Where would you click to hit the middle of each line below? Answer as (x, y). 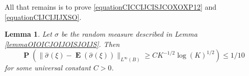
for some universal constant (48, 68)
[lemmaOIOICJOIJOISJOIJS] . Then (62, 44)
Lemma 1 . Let (28, 34)
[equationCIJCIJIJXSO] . (43, 17)
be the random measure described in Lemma (129, 34)
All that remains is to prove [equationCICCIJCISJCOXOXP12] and (111, 7)
